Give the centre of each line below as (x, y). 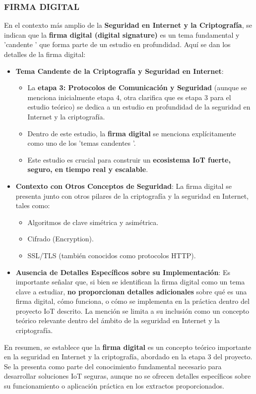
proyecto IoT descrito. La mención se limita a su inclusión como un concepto (132, 310)
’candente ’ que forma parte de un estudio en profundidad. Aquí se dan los (117, 44)
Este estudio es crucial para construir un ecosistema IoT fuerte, (129, 159)
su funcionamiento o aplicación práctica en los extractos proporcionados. (114, 386)
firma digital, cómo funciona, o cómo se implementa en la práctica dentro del (132, 301)
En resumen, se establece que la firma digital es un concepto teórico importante (128, 347)
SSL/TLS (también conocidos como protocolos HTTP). (112, 255)
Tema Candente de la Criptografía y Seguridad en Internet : (120, 71)
